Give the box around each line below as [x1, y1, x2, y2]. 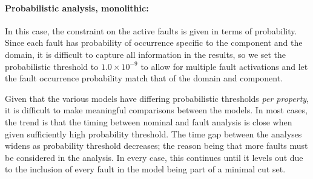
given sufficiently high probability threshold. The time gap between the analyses [5, 127, 302, 140]
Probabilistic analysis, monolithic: [5, 1, 149, 14]
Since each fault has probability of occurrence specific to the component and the [5, 36, 303, 49]
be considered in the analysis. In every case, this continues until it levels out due [5, 151, 303, 163]
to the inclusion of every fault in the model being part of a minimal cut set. [5, 163, 286, 175]
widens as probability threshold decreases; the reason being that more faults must [5, 139, 308, 152]
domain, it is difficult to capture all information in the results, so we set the [5, 48, 286, 60]
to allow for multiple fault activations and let [140, 60, 308, 72]
